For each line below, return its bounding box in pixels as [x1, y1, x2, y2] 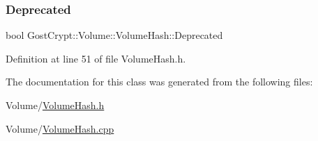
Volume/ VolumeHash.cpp [6, 121, 114, 135]
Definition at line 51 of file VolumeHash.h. [6, 51, 186, 65]
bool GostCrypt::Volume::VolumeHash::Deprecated [6, 28, 223, 42]
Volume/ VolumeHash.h [6, 98, 105, 112]
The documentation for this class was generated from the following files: [6, 74, 313, 89]
